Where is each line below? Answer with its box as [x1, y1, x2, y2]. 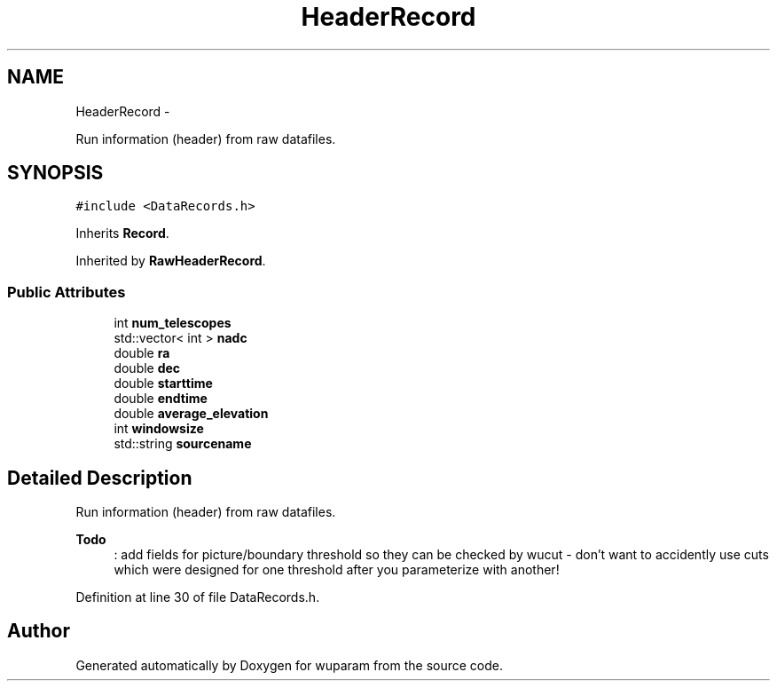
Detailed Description [7, 466, 192, 489]
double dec [114, 360, 181, 376]
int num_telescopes [114, 315, 232, 331]
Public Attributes [7, 282, 126, 301]
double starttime [114, 376, 213, 391]
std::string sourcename [114, 436, 252, 452]
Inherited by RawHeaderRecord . [75, 253, 266, 269]
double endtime [114, 391, 208, 407]
